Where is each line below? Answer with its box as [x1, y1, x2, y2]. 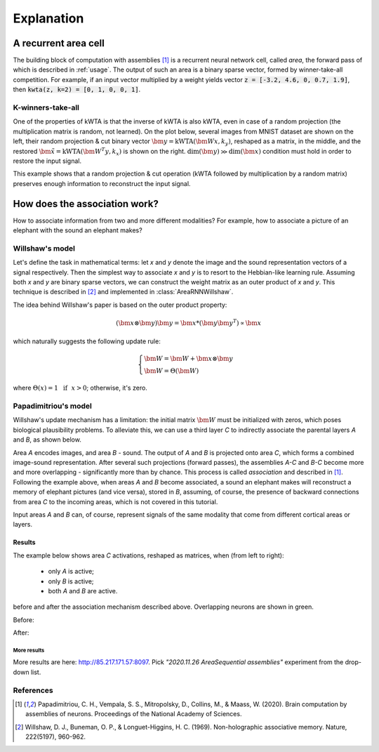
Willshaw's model [13, 243, 75, 253]
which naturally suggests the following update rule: [13, 337, 161, 345]
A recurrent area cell [13, 37, 105, 49]
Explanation [13, 11, 84, 26]
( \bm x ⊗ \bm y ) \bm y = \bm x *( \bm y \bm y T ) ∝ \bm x [116, 318, 262, 326]
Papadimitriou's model [13, 401, 93, 411]
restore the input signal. [13, 157, 82, 165]
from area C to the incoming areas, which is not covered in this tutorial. [13, 497, 218, 506]
